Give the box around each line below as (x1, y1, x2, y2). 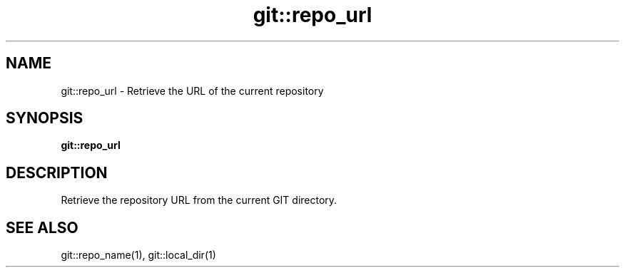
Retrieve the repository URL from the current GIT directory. (61, 194, 337, 207)
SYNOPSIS (6, 109, 83, 128)
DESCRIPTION (6, 163, 108, 182)
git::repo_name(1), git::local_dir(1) (61, 249, 216, 262)
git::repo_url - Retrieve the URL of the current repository (61, 84, 324, 97)
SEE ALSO (6, 218, 78, 237)
